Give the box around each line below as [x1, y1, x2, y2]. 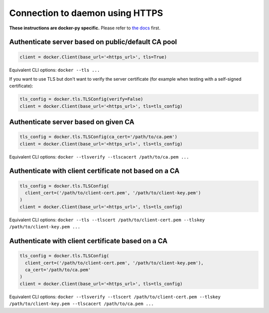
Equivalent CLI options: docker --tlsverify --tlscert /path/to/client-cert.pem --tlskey [9, 294, 221, 300]
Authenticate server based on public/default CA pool [9, 38, 177, 46]
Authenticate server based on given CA [9, 118, 134, 127]
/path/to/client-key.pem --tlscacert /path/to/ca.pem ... [9, 301, 154, 307]
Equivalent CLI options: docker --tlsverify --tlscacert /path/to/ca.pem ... [9, 154, 189, 159]
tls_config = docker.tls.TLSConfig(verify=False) [19, 96, 143, 102]
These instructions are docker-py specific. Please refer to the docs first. [9, 25, 160, 31]
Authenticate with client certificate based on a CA [9, 237, 168, 245]
